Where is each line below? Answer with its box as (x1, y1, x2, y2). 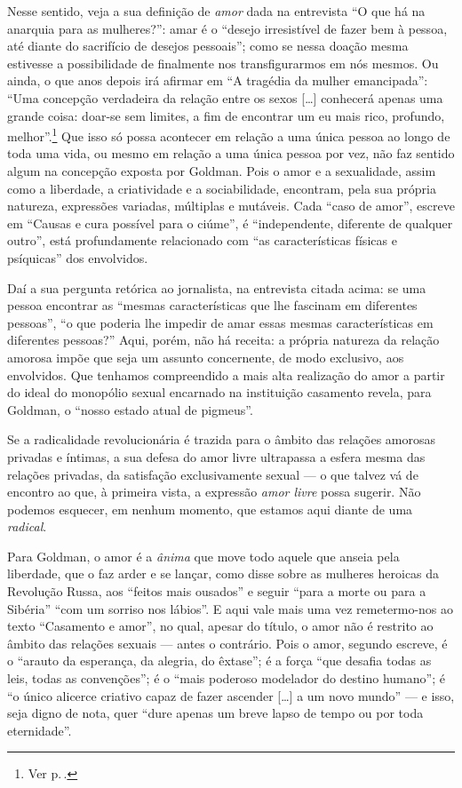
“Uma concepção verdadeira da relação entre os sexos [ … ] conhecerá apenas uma (7, 88, 443, 107)
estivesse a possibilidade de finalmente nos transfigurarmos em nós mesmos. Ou (7, 53, 439, 72)
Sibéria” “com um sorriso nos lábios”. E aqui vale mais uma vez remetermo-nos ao (7, 599, 454, 617)
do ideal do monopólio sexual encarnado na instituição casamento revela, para (7, 383, 432, 402)
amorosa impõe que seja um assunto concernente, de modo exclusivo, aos (7, 347, 404, 366)
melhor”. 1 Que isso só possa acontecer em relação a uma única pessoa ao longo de (7, 124, 450, 145)
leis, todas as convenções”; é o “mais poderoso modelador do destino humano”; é (7, 669, 445, 688)
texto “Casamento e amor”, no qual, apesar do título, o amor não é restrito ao (7, 617, 434, 635)
